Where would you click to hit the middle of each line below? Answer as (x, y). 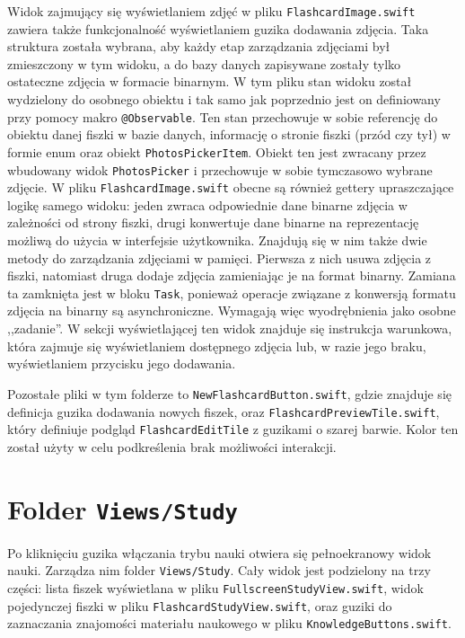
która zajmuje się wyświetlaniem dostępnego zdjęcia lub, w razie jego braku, (217, 346)
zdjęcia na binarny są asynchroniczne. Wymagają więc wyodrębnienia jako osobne (232, 310)
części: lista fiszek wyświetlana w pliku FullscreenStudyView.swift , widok (215, 587)
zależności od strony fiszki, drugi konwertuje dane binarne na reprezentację (213, 222)
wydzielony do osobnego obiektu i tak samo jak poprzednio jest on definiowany (224, 99)
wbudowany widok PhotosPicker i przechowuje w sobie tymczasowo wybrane (220, 169)
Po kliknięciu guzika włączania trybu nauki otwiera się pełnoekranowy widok (219, 552)
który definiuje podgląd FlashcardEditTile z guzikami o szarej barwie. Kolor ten (233, 429)
